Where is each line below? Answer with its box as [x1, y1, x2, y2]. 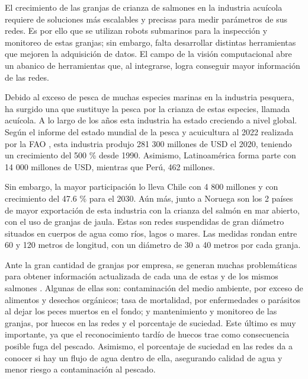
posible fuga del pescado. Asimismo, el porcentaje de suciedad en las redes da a [5, 340, 293, 352]
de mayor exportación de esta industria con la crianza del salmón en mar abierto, [5, 203, 300, 216]
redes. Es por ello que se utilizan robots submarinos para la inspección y [5, 24, 268, 37]
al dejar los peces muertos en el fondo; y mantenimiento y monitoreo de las [5, 305, 277, 317]
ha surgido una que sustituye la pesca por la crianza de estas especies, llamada [5, 102, 290, 114]
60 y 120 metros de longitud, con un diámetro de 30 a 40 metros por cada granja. [5, 238, 301, 251]
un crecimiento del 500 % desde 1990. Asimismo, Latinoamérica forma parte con [5, 149, 296, 161]
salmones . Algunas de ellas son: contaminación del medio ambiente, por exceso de [5, 282, 303, 294]
